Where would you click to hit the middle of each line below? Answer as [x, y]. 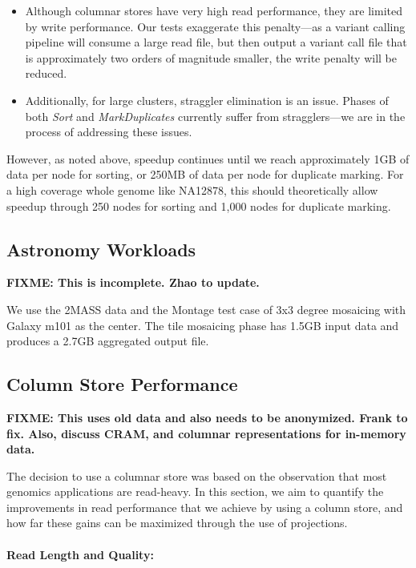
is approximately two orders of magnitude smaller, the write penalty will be [211, 57]
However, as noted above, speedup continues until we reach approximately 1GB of [208, 158]
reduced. [46, 73]
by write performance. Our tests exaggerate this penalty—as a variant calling [215, 26]
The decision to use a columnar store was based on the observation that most [197, 475]
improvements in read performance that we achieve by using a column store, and [205, 507]
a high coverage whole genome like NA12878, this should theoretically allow [192, 189]
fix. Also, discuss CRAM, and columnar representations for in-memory [206, 433]
